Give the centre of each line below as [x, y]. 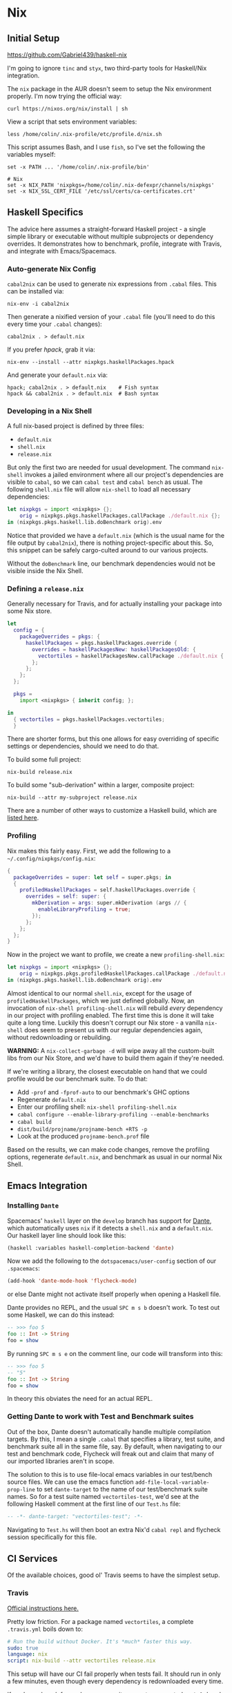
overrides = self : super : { [66, 897]
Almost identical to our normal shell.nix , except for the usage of [99, 993]
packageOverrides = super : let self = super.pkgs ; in [92, 877]
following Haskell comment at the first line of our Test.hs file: [94, 1504]
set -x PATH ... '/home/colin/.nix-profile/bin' [78, 167]
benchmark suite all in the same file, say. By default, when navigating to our [115, 1446]
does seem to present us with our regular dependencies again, [113, 1029]
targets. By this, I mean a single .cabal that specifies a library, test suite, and [116, 1439]
